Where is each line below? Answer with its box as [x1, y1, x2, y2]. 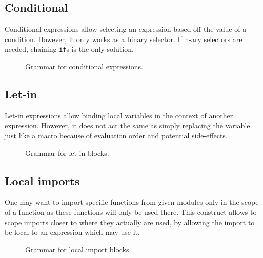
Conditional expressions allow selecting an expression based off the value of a [5, 24, 247, 34]
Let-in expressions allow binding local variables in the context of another [5, 110, 233, 121]
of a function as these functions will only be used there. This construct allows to [5, 207, 257, 217]
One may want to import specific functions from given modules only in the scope [5, 196, 259, 207]
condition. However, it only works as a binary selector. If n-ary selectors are [5, 33, 242, 44]
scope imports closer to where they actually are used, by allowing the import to [5, 216, 255, 227]
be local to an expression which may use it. [5, 227, 140, 237]
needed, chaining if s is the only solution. [5, 44, 134, 54]
